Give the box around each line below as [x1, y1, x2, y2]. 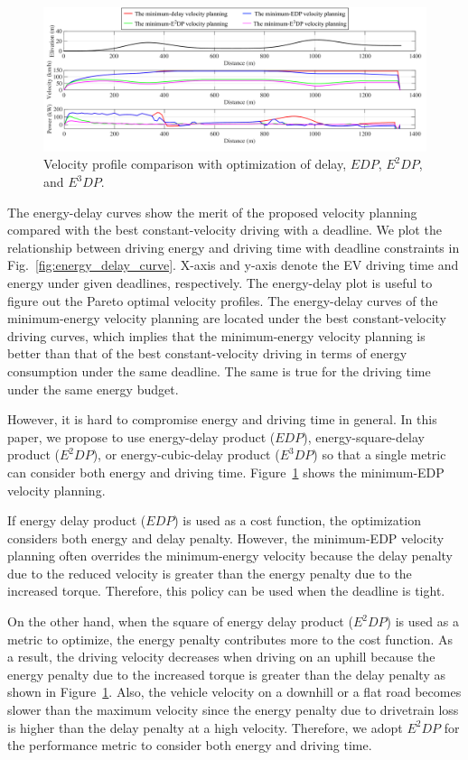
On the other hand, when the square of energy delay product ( [7, 612, 353, 631]
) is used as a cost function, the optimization [173, 511, 421, 530]
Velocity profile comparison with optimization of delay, [43, 154, 347, 173]
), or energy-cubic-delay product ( [92, 445, 280, 464]
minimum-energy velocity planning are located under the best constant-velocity [7, 309, 446, 328]
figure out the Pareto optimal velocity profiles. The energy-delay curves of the [7, 291, 438, 310]
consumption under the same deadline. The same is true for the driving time [7, 361, 431, 380]
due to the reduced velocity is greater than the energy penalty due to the [7, 563, 412, 582]
